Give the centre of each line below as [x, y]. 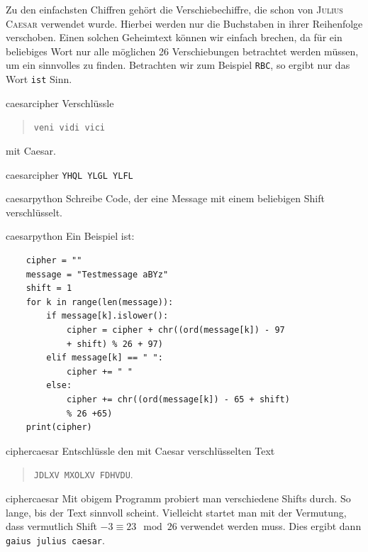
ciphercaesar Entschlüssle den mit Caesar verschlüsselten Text [140, 450]
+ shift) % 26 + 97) [115, 344]
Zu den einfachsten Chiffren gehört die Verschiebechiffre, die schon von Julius [174, 9]
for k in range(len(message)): [100, 302]
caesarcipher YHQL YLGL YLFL [69, 174]
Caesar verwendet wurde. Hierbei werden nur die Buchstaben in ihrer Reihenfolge [184, 23]
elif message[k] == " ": [105, 358]
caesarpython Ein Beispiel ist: [70, 236]
